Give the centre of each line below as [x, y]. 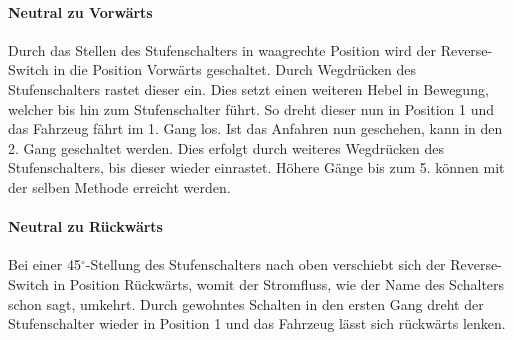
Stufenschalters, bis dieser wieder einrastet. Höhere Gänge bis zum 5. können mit [256, 167]
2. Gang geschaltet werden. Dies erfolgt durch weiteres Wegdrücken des [226, 147]
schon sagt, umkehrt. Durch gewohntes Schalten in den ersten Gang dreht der [246, 303]
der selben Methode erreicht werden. [119, 186]
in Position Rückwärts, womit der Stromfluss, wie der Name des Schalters [279, 283]
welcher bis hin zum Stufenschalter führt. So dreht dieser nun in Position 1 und [251, 108]
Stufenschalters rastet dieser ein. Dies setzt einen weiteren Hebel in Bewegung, [248, 88]
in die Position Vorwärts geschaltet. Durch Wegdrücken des [235, 69]
